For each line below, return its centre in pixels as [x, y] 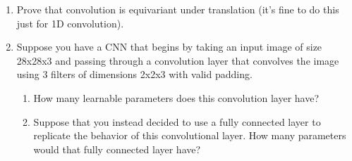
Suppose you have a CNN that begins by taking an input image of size [169, 47]
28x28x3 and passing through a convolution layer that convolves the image [178, 60]
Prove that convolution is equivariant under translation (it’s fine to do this [178, 9]
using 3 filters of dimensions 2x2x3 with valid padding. [134, 74]
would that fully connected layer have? [117, 149]
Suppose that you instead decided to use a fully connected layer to [177, 121]
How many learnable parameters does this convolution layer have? [176, 97]
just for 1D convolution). [70, 23]
